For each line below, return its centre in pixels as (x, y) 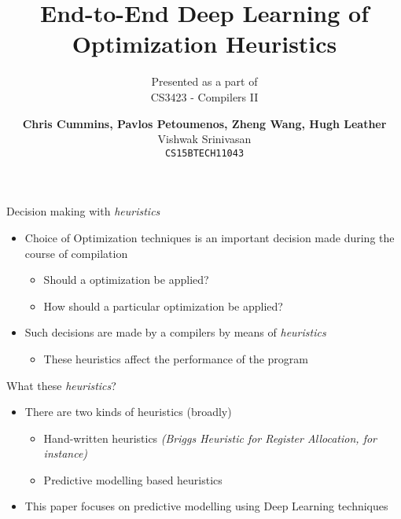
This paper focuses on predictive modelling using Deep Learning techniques (206, 506)
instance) (66, 453)
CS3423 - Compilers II (204, 96)
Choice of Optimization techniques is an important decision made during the (210, 237)
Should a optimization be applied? (126, 280)
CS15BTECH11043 (204, 153)
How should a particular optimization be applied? (163, 306)
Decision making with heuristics (83, 211)
